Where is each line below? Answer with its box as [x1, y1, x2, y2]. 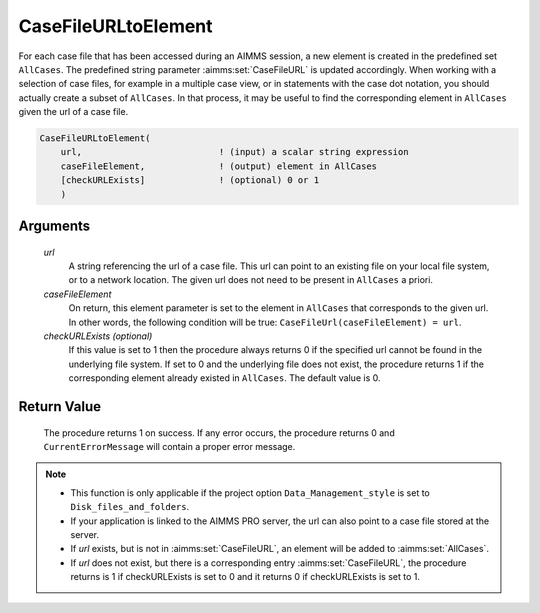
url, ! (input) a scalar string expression [60, 146, 409, 158]
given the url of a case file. [18, 106, 129, 118]
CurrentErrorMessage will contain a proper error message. [43, 440, 296, 452]
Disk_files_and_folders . [70, 501, 190, 513]
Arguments [18, 218, 91, 235]
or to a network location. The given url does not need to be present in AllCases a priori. [68, 274, 434, 286]
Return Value [18, 398, 102, 415]
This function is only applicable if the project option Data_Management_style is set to [70, 486, 430, 499]
